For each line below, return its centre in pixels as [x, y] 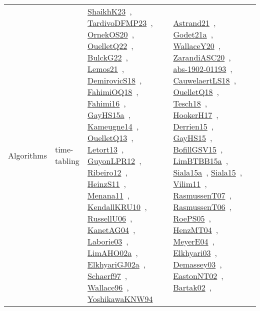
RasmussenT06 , [202, 207]
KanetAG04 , [111, 230]
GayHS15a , [109, 115]
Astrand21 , [194, 23]
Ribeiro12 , [107, 172]
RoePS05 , [192, 218]
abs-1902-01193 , [203, 69]
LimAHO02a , [113, 253]
